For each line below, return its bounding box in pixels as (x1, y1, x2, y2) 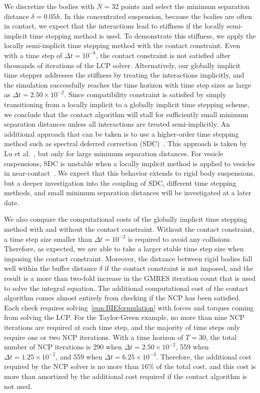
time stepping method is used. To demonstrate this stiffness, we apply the (29, 30, 256, 41)
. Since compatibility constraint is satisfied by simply (64, 89, 226, 100)
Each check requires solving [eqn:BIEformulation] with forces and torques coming (4, 302, 254, 312)
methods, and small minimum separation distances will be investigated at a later (4, 187, 251, 198)
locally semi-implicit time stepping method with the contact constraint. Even (4, 40, 240, 51)
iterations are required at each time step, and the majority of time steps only (4, 322, 240, 332)
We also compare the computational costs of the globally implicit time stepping (4, 214, 247, 224)
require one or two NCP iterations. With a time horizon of (4, 331, 183, 342)
